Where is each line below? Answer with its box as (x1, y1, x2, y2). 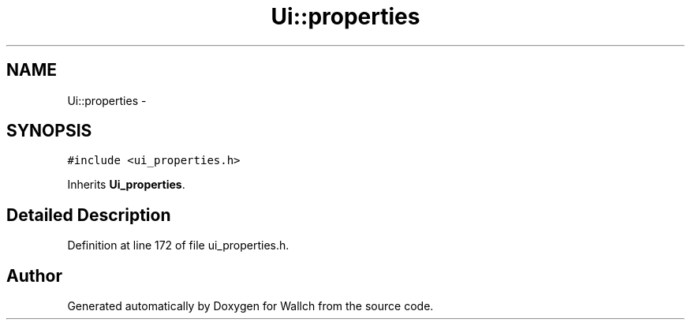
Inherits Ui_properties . (67, 178, 185, 192)
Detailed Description (6, 204, 171, 225)
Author (6, 265, 62, 286)
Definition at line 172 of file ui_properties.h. (67, 238, 289, 253)
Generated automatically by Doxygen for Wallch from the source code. (67, 299, 434, 313)
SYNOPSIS (6, 121, 92, 141)
